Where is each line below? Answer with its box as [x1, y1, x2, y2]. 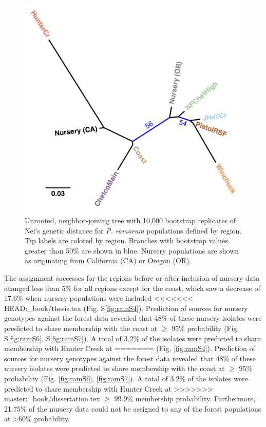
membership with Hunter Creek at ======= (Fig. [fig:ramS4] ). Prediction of [4, 343, 255, 354]
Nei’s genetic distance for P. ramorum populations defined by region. [25, 225, 242, 236]
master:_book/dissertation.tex [4, 393, 100, 404]
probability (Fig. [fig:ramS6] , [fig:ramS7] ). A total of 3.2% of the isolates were [4, 373, 248, 383]
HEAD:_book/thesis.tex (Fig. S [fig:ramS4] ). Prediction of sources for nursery [4, 302, 248, 313]
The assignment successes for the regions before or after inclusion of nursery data [4, 273, 260, 283]
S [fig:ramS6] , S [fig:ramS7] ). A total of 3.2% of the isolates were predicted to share [4, 333, 261, 343]
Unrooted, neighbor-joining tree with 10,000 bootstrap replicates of [25, 215, 236, 226]
